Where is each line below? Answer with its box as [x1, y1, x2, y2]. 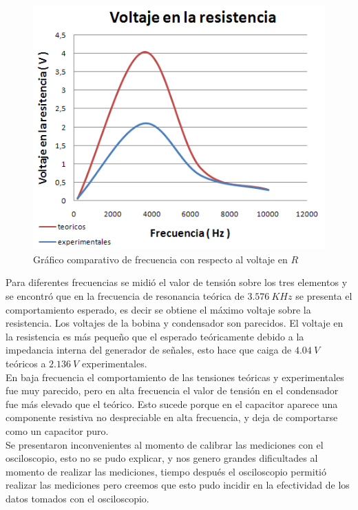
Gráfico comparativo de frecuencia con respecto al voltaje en [33, 252, 288, 266]
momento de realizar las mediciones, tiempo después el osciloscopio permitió [6, 464, 327, 478]
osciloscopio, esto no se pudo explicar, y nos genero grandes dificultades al [6, 451, 318, 465]
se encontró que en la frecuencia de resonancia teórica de [6, 289, 244, 303]
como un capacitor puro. [6, 423, 109, 438]
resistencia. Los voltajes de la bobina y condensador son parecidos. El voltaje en [6, 316, 344, 330]
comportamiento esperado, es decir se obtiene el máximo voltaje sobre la [6, 302, 311, 316]
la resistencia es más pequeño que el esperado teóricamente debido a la [6, 329, 304, 343]
